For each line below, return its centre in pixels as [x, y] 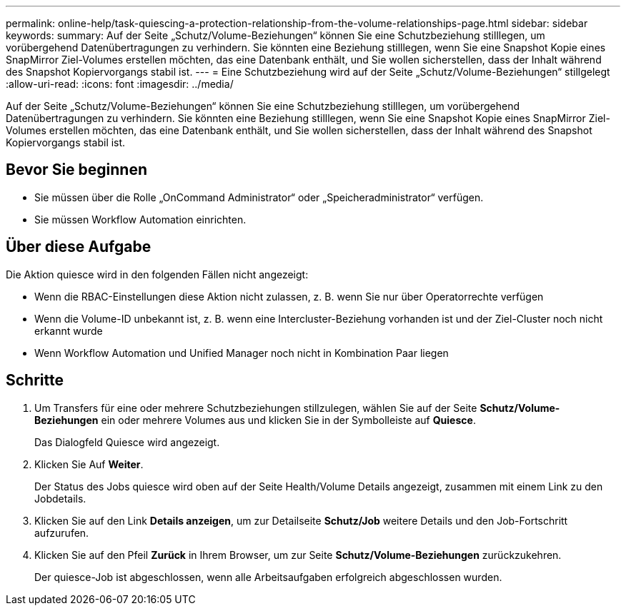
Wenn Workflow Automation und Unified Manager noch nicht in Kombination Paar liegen [242, 353]
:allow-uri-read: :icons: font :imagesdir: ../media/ [120, 84]
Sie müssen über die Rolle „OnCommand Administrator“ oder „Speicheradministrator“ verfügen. [259, 197]
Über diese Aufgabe [79, 247]
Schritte [35, 380]
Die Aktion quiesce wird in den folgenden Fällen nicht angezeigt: [157, 274]
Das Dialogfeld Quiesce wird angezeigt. [127, 442]
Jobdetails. [60, 498]
